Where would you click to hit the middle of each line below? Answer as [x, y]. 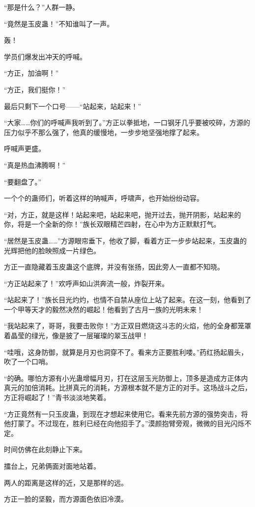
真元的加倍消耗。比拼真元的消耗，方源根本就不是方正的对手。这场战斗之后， [128, 387]
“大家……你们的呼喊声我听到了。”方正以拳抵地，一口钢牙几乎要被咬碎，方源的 [127, 122]
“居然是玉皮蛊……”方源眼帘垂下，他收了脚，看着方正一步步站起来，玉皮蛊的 [125, 240]
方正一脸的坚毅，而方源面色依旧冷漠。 [66, 499]
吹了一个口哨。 [28, 361]
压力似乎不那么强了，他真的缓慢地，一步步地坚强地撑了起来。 [104, 132]
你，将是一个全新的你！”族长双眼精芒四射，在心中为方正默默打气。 [112, 224]
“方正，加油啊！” [31, 73]
